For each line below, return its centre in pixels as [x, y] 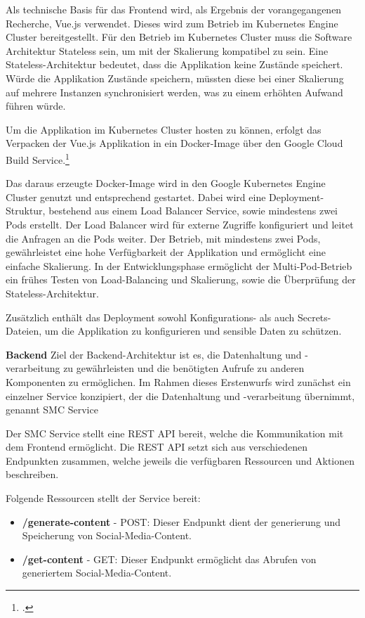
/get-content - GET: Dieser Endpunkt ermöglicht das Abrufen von [169, 559]
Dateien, [24, 331]
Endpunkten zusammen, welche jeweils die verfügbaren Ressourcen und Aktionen [180, 460]
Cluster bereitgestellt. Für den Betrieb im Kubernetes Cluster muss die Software [179, 37]
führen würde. [36, 106]
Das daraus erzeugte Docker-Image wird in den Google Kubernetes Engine [166, 183]
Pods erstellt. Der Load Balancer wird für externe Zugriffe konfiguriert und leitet [180, 224]
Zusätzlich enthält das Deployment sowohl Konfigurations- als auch [150, 317]
